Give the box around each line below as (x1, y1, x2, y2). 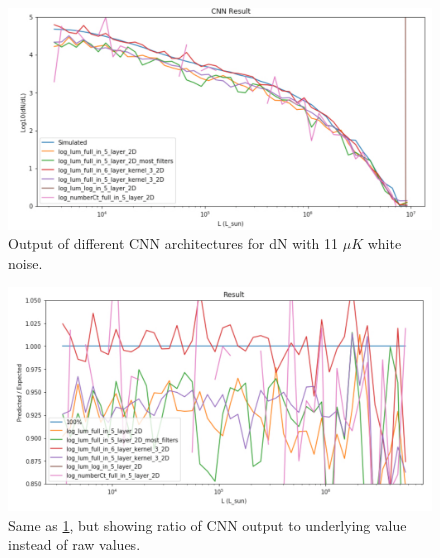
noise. (8, 252, 43, 273)
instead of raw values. (8, 534, 141, 555)
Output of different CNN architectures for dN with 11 (8, 233, 339, 254)
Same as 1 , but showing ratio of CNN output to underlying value (8, 514, 407, 535)
